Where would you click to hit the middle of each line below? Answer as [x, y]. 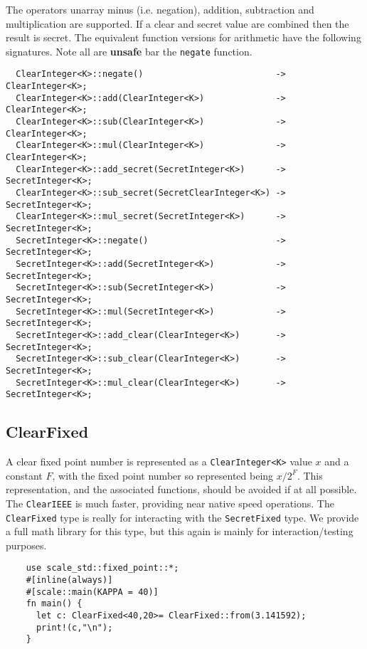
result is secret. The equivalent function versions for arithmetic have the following [183, 37]
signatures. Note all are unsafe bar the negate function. [129, 51]
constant [24, 475]
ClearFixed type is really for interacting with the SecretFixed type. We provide [182, 517]
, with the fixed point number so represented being [163, 475]
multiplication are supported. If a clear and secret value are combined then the [177, 23]
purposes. [26, 545]
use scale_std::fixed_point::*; [102, 568]
